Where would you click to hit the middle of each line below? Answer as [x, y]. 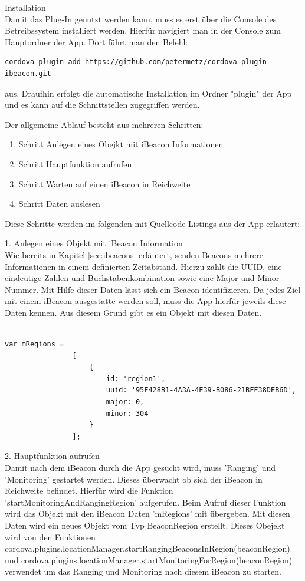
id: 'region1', [136, 379]
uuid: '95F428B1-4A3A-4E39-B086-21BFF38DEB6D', [201, 390]
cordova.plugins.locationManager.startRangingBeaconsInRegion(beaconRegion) [147, 548]
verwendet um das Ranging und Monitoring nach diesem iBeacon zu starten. [143, 571]
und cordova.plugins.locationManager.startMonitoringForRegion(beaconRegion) [149, 559]
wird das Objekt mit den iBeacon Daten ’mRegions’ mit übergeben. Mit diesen [147, 514]
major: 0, [125, 402]
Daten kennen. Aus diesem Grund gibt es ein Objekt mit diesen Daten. [133, 312]
